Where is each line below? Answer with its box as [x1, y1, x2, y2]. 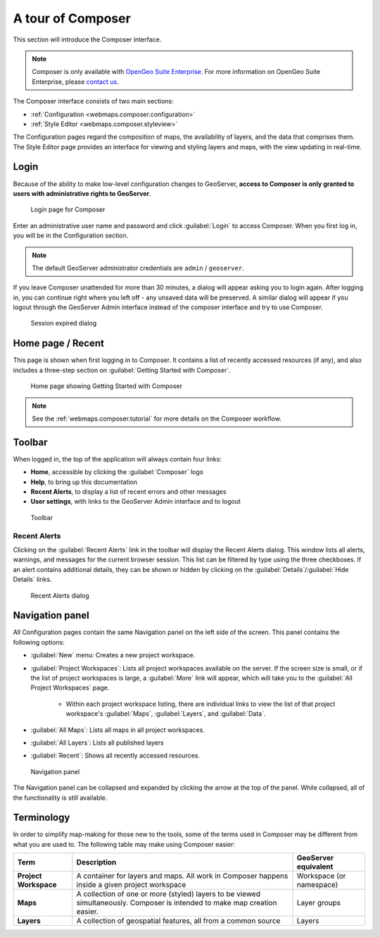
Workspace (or [296, 871, 346, 881]
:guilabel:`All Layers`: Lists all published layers [30, 738, 165, 747]
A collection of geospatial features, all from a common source [76, 916, 281, 926]
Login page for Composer [30, 205, 106, 214]
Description [76, 857, 117, 867]
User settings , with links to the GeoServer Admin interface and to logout [30, 497, 241, 506]
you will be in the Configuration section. [13, 231, 129, 240]
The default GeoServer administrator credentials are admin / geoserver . [32, 263, 244, 272]
